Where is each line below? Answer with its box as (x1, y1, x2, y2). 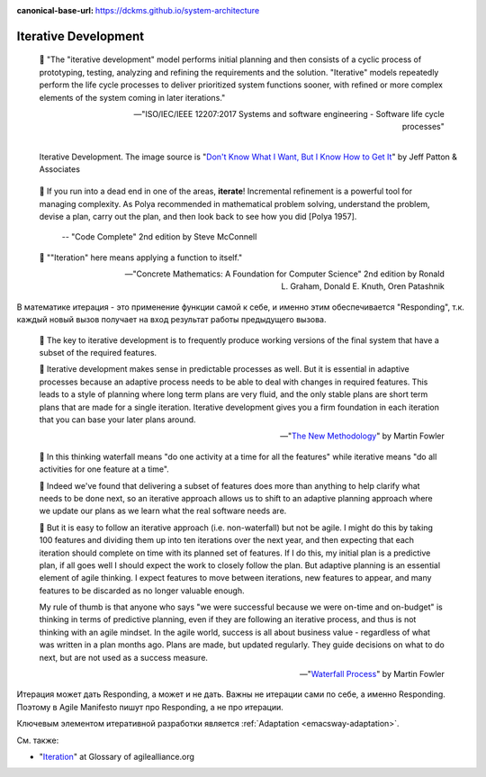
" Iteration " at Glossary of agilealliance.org (39, 751, 195, 762)
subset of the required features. (39, 348, 157, 358)
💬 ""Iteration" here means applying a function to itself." (39, 252, 243, 263)
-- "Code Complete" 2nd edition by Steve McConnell (61, 231, 257, 242)
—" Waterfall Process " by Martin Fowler (299, 669, 445, 680)
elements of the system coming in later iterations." (39, 92, 226, 103)
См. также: (16, 735, 59, 745)
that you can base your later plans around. (39, 414, 197, 425)
